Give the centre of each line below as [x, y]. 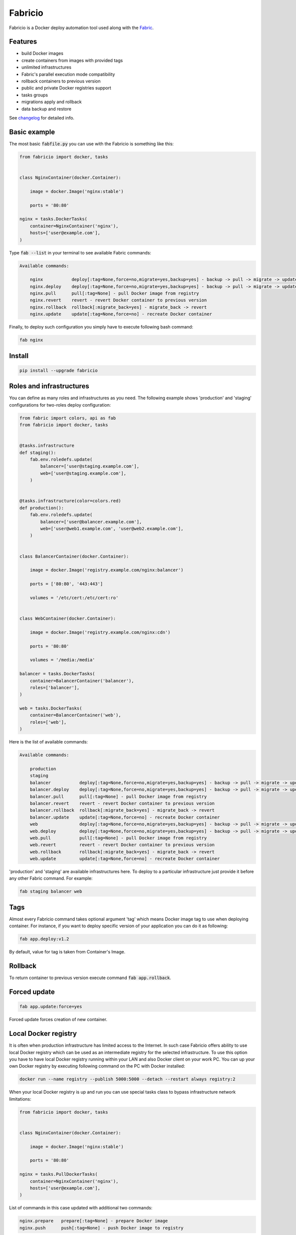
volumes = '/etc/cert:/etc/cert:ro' [74, 597]
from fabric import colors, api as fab [68, 418]
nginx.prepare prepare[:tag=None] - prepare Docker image [94, 1221]
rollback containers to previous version [61, 81]
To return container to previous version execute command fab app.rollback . [90, 978]
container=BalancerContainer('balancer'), [82, 681]
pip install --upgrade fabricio [59, 370]
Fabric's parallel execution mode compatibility [68, 74]
